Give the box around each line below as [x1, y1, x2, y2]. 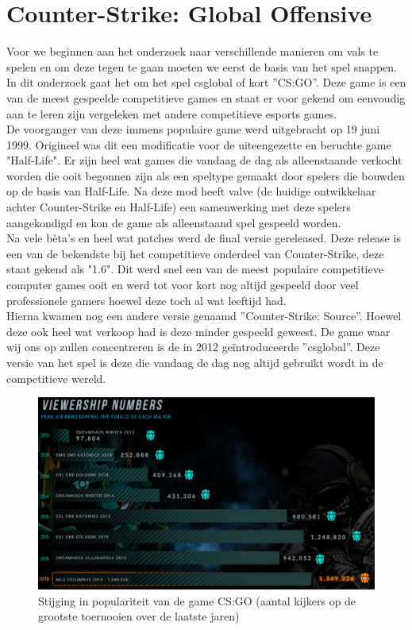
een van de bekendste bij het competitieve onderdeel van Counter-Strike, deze [6, 245, 384, 261]
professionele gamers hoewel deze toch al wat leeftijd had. [6, 292, 287, 308]
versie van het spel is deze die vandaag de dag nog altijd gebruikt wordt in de [6, 354, 383, 370]
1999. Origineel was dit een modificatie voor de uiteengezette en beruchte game [6, 136, 391, 153]
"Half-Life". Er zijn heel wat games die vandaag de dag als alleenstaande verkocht [6, 152, 402, 168]
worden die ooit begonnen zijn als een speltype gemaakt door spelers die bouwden [6, 167, 405, 184]
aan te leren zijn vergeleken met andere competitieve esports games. [6, 105, 337, 122]
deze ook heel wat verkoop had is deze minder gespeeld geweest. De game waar [6, 323, 391, 339]
